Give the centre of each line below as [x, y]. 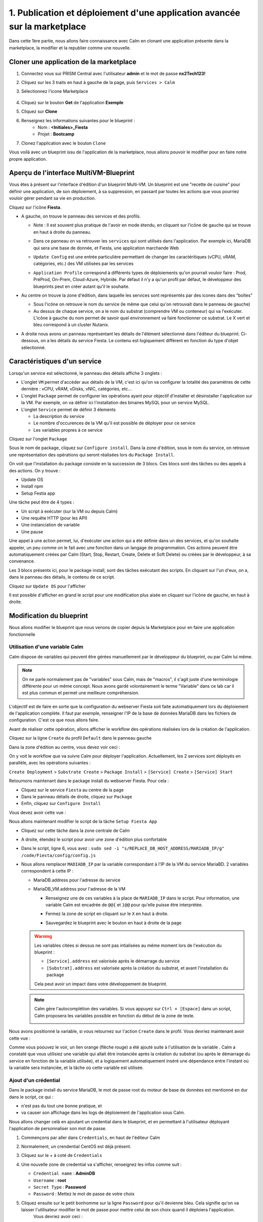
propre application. [28, 159]
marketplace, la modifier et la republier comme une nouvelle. [70, 48]
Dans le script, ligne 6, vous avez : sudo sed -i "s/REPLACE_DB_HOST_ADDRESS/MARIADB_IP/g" [123, 849]
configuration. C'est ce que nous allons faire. [54, 720]
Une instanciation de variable [50, 525]
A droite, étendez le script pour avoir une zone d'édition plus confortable [94, 839]
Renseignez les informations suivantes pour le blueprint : [78, 120]
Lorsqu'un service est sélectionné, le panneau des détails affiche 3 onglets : [86, 373]
